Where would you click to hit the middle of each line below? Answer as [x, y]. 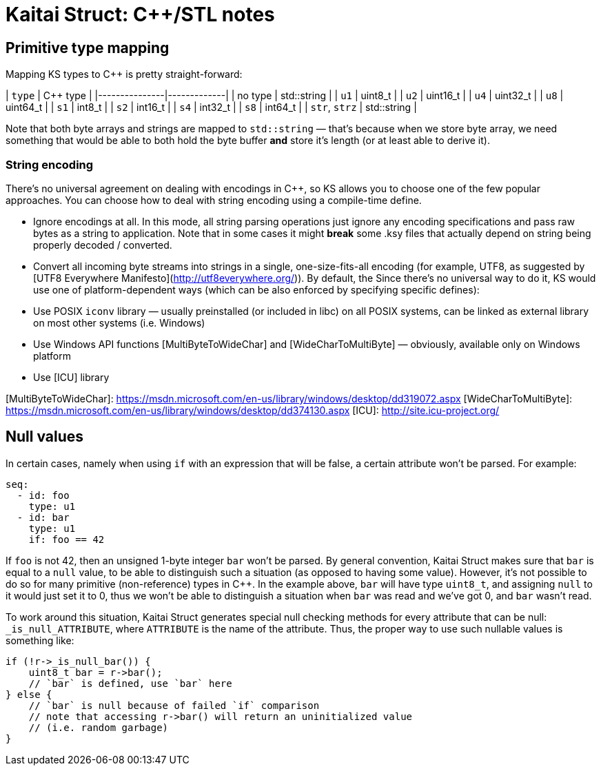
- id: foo [43, 495]
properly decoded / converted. [103, 245]
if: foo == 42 [67, 539]
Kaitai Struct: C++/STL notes [140, 14]
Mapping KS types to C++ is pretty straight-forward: [124, 74]
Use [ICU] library [71, 377]
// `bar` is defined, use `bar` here [130, 683]
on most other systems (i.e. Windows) [119, 322]
